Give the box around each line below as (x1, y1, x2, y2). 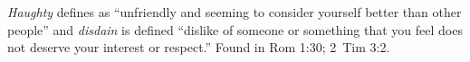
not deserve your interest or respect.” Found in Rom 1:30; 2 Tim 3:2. (7, 38, 390, 57)
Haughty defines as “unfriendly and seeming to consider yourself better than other (7, 3, 462, 21)
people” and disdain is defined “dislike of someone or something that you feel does (7, 20, 463, 39)
